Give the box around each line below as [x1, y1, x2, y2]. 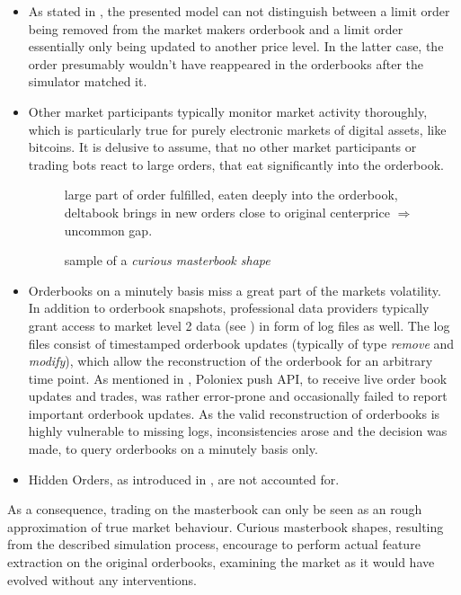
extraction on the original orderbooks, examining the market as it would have [7, 553, 435, 572]
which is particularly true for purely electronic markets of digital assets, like [28, 120, 447, 138]
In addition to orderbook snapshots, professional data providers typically [28, 298, 430, 317]
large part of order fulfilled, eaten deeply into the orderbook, [64, 185, 398, 204]
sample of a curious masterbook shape [64, 251, 270, 270]
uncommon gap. [64, 220, 153, 239]
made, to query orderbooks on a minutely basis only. [28, 440, 318, 458]
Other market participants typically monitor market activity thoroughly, [28, 102, 428, 120]
